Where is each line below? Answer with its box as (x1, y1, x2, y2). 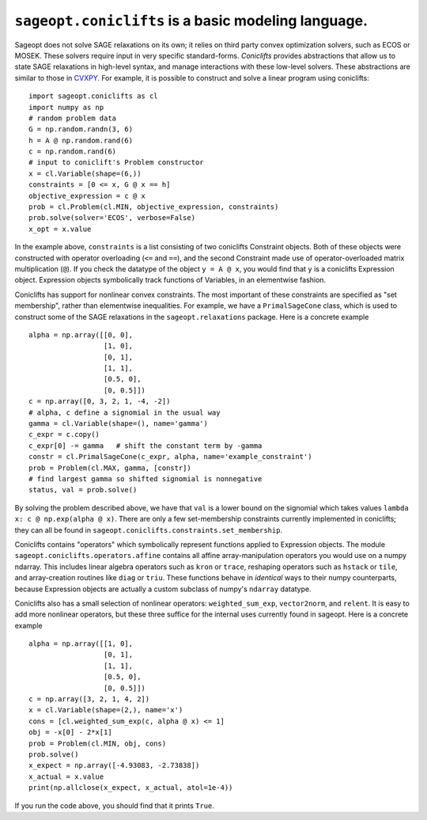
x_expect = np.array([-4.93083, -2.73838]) (28, 761, 200, 770)
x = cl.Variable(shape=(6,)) (28, 169, 142, 178)
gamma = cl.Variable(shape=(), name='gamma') (28, 419, 209, 428)
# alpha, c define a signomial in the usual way (28, 408, 221, 417)
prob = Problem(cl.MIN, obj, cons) (28, 738, 167, 748)
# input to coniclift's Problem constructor (28, 158, 205, 167)
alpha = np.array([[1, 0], (28, 640, 134, 648)
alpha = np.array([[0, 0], (28, 330, 134, 340)
